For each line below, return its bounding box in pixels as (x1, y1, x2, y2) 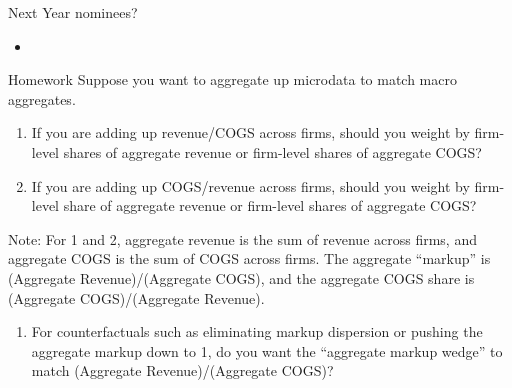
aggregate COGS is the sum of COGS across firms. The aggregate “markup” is (8, 248, 491, 269)
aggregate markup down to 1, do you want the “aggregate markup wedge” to (31, 340, 503, 361)
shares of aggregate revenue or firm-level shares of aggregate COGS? (63, 141, 482, 162)
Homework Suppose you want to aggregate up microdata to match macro (8, 69, 457, 90)
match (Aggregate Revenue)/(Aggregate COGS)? (31, 360, 334, 381)
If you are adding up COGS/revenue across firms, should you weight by (31, 175, 470, 196)
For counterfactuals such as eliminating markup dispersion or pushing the (31, 321, 483, 342)
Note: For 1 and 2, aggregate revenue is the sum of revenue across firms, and (8, 228, 477, 249)
